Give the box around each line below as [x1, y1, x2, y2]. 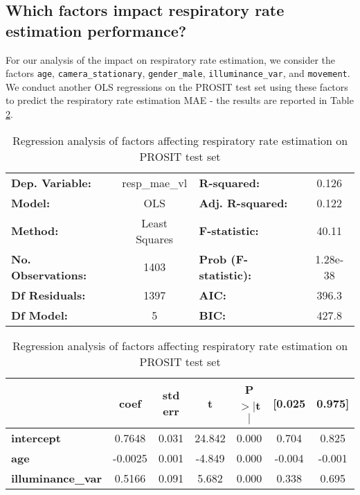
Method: [11, 223, 59, 239]
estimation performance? [6, 19, 187, 41]
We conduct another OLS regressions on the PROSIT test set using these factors [6, 79, 348, 94]
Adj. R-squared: [199, 194, 288, 211]
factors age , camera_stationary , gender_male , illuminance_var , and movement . [6, 66, 350, 80]
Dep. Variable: [11, 174, 91, 191]
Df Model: [11, 306, 68, 323]
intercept [11, 429, 61, 446]
